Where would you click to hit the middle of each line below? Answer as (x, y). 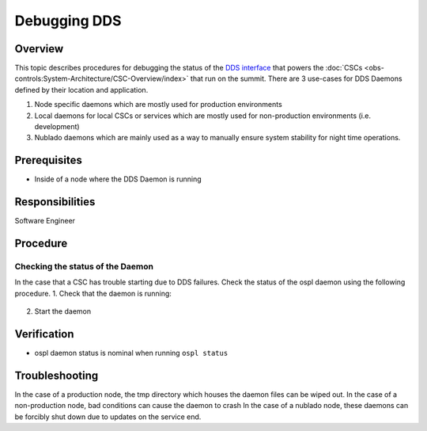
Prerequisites (48, 160)
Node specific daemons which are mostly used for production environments (158, 105)
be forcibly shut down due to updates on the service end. (108, 417)
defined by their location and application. (81, 90)
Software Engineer (45, 221)
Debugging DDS (68, 21)
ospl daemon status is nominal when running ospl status (131, 353)
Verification (44, 334)
